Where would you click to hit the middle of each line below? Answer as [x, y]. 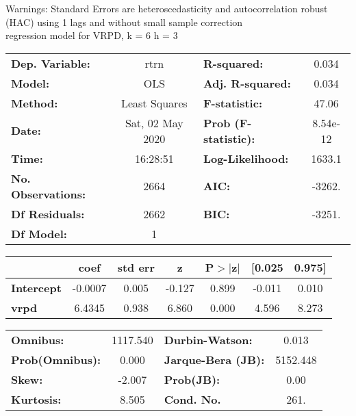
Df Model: [39, 233]
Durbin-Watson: [208, 339]
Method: [35, 103]
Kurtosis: [36, 399]
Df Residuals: [48, 213]
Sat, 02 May [154, 122]
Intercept [36, 287]
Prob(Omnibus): [56, 359]
